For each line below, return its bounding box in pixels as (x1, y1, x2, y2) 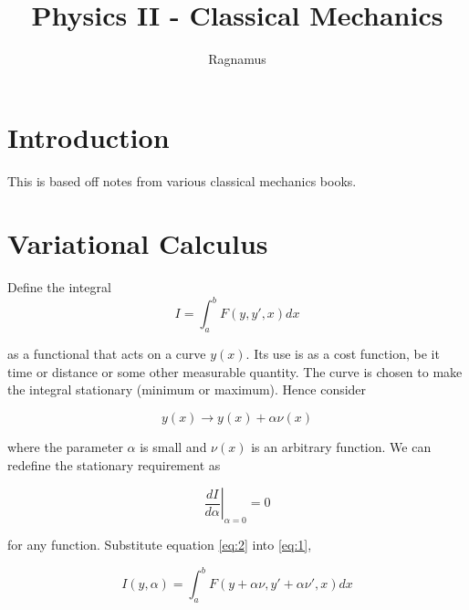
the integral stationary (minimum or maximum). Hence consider (7, 380, 367, 399)
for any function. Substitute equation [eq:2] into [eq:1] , (7, 535, 312, 554)
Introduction (7, 118, 170, 155)
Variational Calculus (7, 225, 268, 262)
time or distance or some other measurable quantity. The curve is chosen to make (7, 362, 463, 381)
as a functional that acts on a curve (7, 344, 206, 363)
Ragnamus (208, 49, 266, 68)
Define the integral (7, 278, 111, 297)
